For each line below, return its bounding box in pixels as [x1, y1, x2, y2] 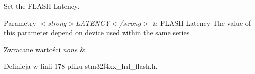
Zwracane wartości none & [4, 44, 85, 54]
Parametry [4, 17, 36, 28]
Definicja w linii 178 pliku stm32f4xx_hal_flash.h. [4, 61, 158, 71]
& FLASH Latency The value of [152, 17, 251, 28]
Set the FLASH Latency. [4, 1, 80, 11]
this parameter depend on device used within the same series [4, 27, 190, 38]
